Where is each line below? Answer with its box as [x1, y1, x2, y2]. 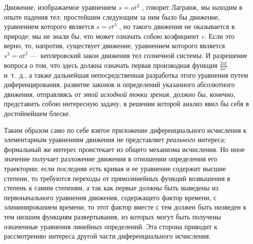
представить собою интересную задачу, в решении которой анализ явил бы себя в [4, 98, 249, 109]
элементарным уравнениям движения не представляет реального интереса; [4, 134, 226, 145]
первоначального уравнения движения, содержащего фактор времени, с [4, 192, 217, 202]
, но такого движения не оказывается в [119, 21, 235, 31]
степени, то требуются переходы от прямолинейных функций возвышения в [4, 173, 230, 183]
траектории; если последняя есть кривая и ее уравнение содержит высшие [4, 163, 226, 174]
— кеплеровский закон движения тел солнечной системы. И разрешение [30, 50, 248, 60]
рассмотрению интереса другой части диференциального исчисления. [4, 231, 211, 241]
